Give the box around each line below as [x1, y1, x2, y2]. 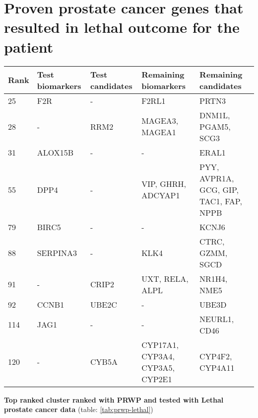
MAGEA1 [141, 126, 176, 138]
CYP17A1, [141, 338, 179, 350]
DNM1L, [199, 109, 230, 121]
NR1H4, [199, 272, 228, 284]
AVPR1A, [199, 172, 234, 184]
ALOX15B [37, 146, 74, 158]
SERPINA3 [37, 247, 77, 258]
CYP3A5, [141, 361, 175, 373]
